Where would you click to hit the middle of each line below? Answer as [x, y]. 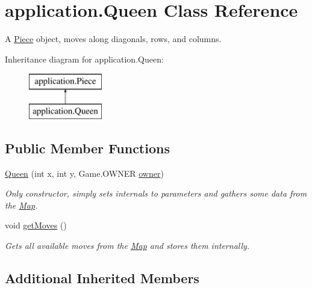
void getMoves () [36, 225]
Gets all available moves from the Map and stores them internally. [127, 246]
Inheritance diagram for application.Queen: [84, 59]
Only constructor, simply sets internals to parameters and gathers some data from [156, 193]
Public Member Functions [87, 148]
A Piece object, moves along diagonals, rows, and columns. [113, 39]
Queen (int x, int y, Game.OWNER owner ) [84, 173]
